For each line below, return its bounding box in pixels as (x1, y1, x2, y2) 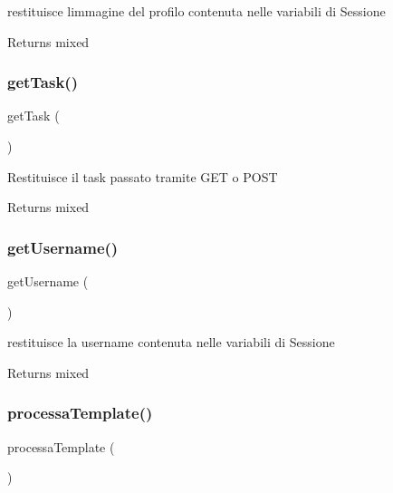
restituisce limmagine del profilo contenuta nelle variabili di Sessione (7, 2, 386, 20)
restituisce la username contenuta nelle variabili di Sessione (7, 333, 335, 352)
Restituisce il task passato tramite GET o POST (7, 167, 278, 186)
